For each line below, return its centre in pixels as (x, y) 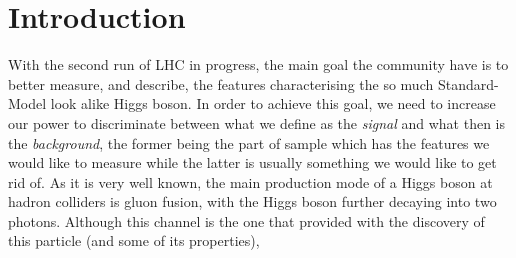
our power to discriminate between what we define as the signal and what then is (257, 122)
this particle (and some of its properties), (134, 240)
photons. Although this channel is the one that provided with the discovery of (246, 220)
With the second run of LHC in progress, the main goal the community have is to (258, 64)
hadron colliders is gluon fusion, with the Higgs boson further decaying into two (252, 201)
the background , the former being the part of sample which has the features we (249, 142)
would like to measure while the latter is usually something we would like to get (252, 162)
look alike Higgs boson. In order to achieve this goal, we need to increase (273, 103)
